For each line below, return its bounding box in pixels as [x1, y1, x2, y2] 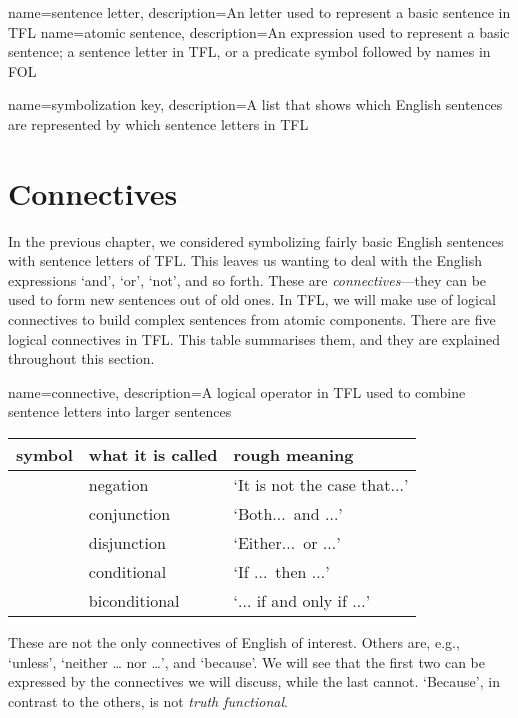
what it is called [88, 443, 218, 467]
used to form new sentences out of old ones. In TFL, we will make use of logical [8, 289, 497, 310]
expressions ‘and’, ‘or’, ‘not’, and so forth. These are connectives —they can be [8, 269, 487, 290]
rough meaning [233, 443, 354, 467]
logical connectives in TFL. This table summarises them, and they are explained [8, 328, 500, 349]
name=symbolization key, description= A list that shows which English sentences [8, 94, 503, 115]
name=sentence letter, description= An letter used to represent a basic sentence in [8, 2, 511, 22]
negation [88, 473, 149, 497]
